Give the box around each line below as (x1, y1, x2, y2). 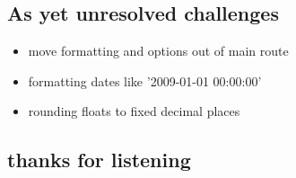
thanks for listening (7, 146, 191, 174)
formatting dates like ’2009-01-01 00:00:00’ (28, 71, 262, 90)
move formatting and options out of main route (28, 41, 289, 60)
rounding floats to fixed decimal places (28, 102, 240, 120)
